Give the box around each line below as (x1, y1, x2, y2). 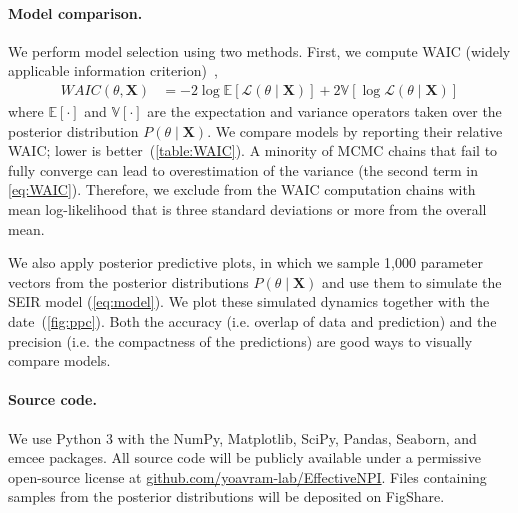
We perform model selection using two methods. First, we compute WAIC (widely (8, 40, 511, 61)
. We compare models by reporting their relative (207, 120, 503, 141)
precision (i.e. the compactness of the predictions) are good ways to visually (8, 330, 473, 351)
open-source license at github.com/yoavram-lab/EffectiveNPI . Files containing (8, 466, 487, 487)
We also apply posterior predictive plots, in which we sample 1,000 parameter (8, 252, 483, 273)
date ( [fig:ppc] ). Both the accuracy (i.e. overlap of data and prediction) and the (8, 310, 497, 331)
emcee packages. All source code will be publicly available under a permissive (8, 447, 481, 468)
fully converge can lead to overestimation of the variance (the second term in (8, 159, 479, 180)
